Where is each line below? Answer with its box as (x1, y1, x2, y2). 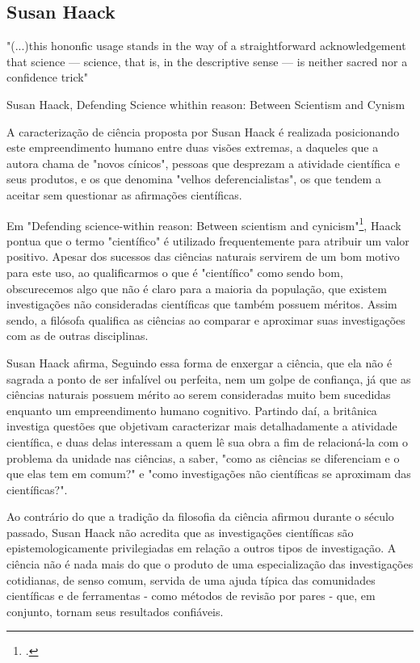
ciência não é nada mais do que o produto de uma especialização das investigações (6, 556, 414, 573)
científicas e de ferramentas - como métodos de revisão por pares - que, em (6, 587, 376, 604)
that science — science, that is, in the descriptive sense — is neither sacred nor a (6, 52, 408, 69)
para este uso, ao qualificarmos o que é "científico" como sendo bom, (6, 263, 343, 280)
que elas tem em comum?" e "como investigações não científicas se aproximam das (6, 465, 411, 482)
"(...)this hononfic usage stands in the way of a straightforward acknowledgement (6, 37, 406, 54)
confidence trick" (6, 69, 88, 86)
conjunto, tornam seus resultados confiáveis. (6, 602, 224, 619)
